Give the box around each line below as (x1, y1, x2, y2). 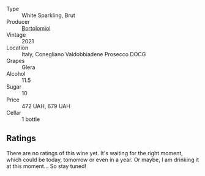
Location (6, 44, 29, 51)
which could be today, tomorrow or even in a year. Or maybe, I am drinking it (6, 156, 199, 163)
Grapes (6, 57, 25, 64)
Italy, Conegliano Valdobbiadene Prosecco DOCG (21, 51, 146, 57)
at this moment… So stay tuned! (6, 162, 87, 170)
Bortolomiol (21, 24, 51, 32)
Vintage (6, 31, 26, 38)
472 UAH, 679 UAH (21, 103, 70, 109)
